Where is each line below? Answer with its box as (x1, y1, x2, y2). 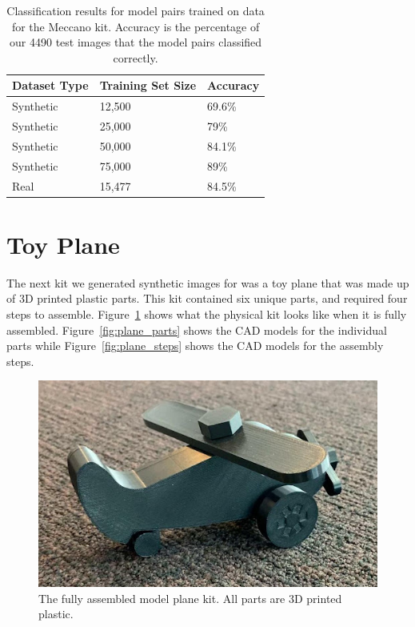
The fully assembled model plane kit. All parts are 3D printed (38, 589, 342, 606)
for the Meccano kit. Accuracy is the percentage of (11, 18, 260, 34)
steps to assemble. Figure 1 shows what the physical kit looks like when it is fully (6, 306, 407, 322)
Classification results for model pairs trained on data (6, 2, 265, 18)
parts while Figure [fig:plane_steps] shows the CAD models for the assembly (6, 337, 384, 354)
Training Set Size (99, 77, 197, 94)
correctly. (113, 49, 158, 66)
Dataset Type (12, 77, 89, 94)
